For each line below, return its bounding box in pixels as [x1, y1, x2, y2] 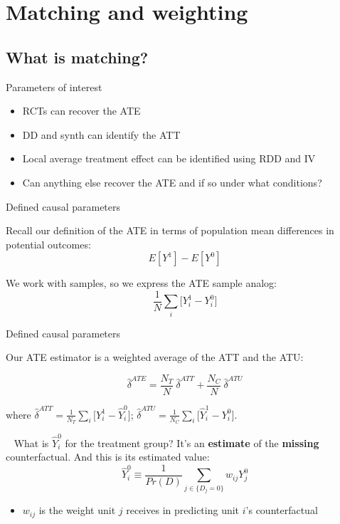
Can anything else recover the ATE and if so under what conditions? [22, 174, 322, 189]
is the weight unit [38, 503, 116, 518]
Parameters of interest [6, 79, 102, 94]
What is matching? [6, 46, 149, 68]
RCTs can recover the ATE [22, 103, 141, 118]
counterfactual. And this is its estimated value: [6, 449, 210, 464]
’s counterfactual [245, 503, 318, 518]
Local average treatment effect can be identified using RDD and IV [22, 151, 316, 166]
